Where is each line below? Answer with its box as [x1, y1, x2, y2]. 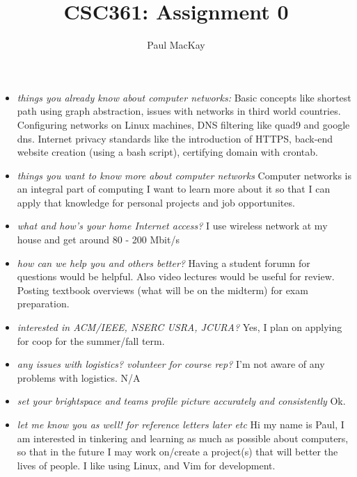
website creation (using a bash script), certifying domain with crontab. [17, 145, 318, 159]
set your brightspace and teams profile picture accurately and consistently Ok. [17, 394, 346, 408]
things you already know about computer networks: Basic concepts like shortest [17, 90, 351, 104]
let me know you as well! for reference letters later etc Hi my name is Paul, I [17, 417, 344, 431]
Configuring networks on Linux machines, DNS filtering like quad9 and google [17, 117, 350, 131]
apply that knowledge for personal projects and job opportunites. [17, 195, 295, 209]
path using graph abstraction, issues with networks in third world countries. [17, 104, 341, 118]
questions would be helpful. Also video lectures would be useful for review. [17, 269, 335, 284]
